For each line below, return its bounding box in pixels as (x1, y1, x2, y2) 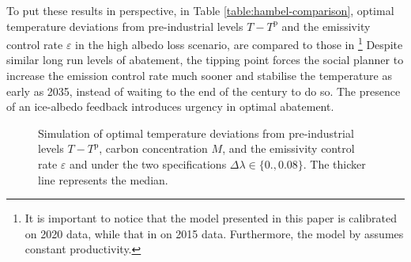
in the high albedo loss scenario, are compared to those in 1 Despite (75, 34, 403, 52)
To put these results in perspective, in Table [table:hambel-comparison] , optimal (6, 2, 394, 18)
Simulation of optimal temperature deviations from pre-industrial (38, 124, 354, 141)
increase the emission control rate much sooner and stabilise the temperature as (6, 67, 392, 84)
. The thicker (303, 156, 366, 172)
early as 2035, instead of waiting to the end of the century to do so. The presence (6, 82, 401, 99)
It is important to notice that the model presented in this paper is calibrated (25, 210, 398, 226)
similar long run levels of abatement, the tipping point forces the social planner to (6, 51, 404, 68)
